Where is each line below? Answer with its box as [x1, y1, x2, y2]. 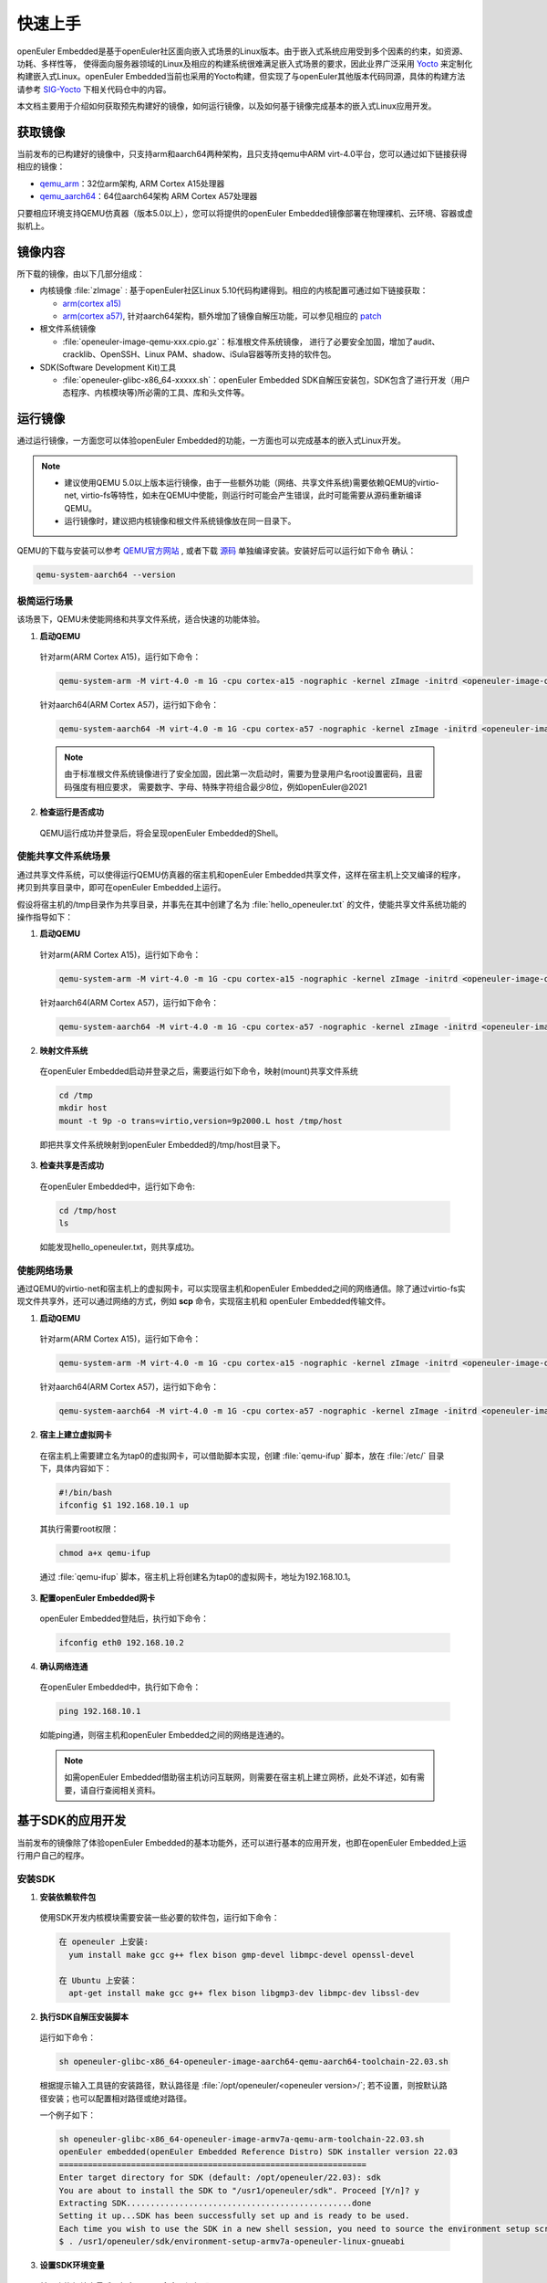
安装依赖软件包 [39, 1891, 96, 1903]
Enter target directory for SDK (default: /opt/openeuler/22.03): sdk [58, 2173, 382, 2183]
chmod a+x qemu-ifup [58, 1548, 150, 1559]
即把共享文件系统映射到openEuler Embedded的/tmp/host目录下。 [39, 1139, 286, 1150]
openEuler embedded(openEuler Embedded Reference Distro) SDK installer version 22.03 [58, 2147, 459, 2157]
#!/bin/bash [58, 1487, 113, 1498]
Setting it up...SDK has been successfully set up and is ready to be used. [58, 2211, 410, 2221]
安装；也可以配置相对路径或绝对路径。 [46, 2092, 191, 2104]
